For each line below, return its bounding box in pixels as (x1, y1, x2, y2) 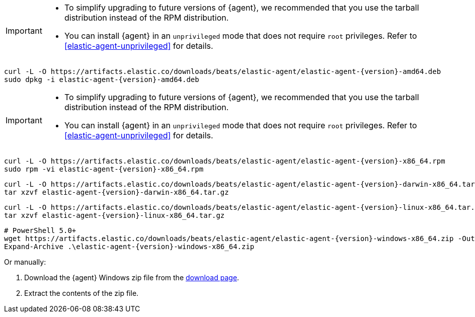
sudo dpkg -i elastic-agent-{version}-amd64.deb (4, 75, 199, 84)
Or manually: (4, 258, 46, 266)
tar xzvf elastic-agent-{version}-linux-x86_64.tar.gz (4, 211, 225, 219)
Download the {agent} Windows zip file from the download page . (24, 273, 240, 282)
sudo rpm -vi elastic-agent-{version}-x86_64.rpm (4, 165, 204, 173)
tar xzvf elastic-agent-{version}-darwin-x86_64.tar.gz (4, 188, 229, 196)
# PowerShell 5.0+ (4, 226, 76, 234)
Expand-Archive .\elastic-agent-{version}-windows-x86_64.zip (4, 243, 255, 251)
